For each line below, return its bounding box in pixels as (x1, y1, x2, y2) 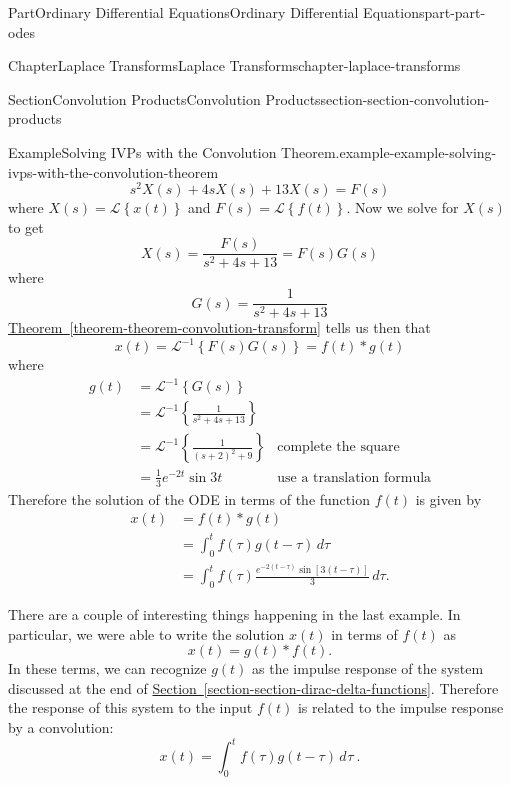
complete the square (277, 440, 400, 455)
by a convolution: (8, 716, 114, 737)
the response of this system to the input (8, 697, 253, 718)
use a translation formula (277, 470, 432, 485)
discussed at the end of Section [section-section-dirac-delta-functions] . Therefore (8, 677, 499, 698)
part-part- (424, 2, 486, 22)
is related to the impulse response (297, 697, 504, 718)
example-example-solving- (339, 141, 497, 162)
